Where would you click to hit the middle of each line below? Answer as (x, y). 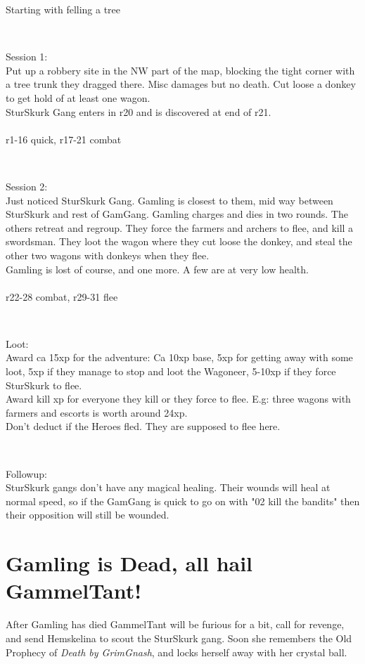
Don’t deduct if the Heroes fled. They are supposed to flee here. (143, 426)
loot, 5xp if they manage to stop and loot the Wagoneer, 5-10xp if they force (171, 371)
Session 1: (27, 57)
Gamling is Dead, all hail (129, 563)
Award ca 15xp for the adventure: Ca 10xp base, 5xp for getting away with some (179, 357)
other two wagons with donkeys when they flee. (108, 255)
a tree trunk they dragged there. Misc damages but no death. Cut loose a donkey (181, 84)
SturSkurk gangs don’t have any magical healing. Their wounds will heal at (168, 487)
